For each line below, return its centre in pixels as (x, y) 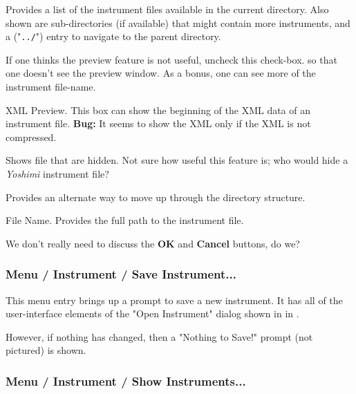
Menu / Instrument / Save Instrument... (121, 274)
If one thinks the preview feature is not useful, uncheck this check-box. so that (171, 59)
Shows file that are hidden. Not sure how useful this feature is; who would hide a (177, 160)
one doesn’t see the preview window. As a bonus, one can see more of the (161, 73)
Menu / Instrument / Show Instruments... (126, 381)
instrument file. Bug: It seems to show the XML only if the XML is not (158, 123)
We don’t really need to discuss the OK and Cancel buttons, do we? (153, 243)
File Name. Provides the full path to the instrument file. (125, 220)
